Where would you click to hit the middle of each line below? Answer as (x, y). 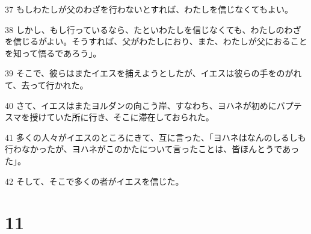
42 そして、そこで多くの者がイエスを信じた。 (94, 181)
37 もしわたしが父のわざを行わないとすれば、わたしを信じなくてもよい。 (149, 9)
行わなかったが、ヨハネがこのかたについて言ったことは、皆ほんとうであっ (152, 149)
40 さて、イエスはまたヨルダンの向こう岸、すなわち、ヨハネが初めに (141, 105)
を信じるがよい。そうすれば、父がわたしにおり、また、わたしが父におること (156, 41)
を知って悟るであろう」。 (53, 53)
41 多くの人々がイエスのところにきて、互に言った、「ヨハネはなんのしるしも (155, 137)
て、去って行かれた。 (47, 85)
